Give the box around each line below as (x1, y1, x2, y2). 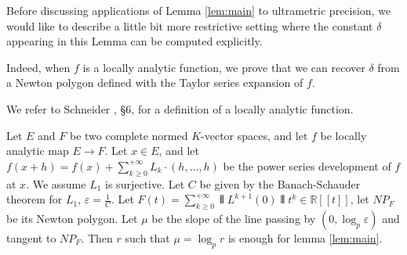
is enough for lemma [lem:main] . (227, 229, 383, 246)
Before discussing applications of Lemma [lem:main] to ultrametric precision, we (6, 2, 391, 18)
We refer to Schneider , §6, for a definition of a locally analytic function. (6, 100, 354, 117)
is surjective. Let (105, 175, 185, 192)
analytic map (6, 142, 69, 159)
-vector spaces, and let (201, 127, 308, 143)
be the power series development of (223, 157, 391, 174)
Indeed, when (6, 59, 71, 75)
